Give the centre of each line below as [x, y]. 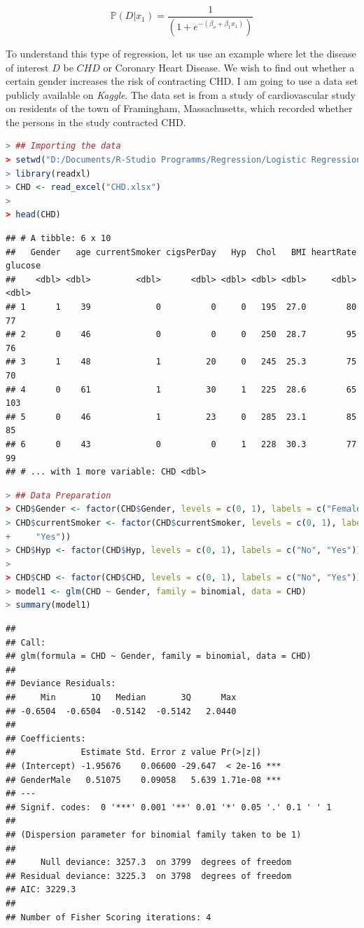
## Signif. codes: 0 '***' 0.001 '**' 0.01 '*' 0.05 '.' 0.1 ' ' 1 [169, 807]
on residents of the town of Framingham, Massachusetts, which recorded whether [179, 108]
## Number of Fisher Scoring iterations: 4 [108, 917]
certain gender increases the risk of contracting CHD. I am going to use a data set [182, 81]
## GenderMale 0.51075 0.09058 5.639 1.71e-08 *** [143, 780]
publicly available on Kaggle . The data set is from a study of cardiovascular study [181, 94]
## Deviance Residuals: [61, 684]
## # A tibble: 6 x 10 [58, 239]
